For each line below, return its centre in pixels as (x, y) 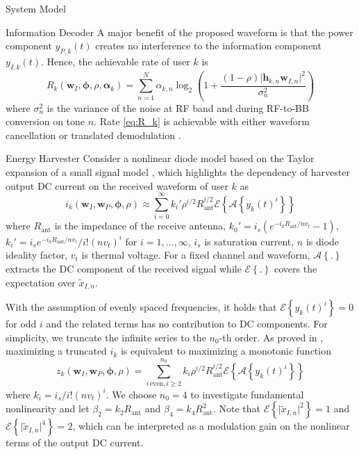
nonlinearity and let (48, 408)
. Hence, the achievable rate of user (116, 61)
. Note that (236, 408)
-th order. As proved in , (271, 337)
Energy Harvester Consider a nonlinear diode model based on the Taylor (160, 158)
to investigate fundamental (247, 394)
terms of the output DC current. (75, 443)
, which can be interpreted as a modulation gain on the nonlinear (211, 426)
